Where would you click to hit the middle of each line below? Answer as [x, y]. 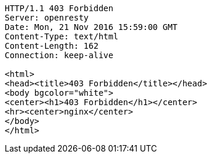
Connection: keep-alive [59, 55]
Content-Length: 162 [52, 46]
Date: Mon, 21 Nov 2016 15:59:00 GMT [91, 27]
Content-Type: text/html [61, 36]
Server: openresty [47, 18]
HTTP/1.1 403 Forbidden [59, 8]
